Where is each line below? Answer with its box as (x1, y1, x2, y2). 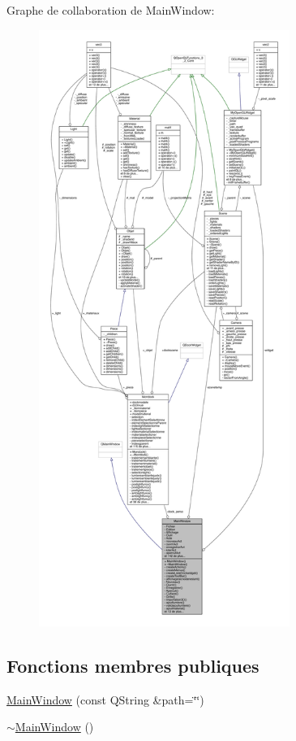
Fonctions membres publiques (6, 652, 260, 678)
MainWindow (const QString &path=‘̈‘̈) (6, 691, 204, 708)
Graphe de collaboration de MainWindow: (6, 2, 215, 18)
